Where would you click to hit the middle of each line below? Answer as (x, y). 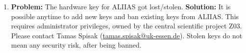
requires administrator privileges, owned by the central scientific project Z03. (126, 26)
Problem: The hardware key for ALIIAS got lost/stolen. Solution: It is (121, 6)
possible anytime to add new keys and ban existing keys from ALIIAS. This (125, 16)
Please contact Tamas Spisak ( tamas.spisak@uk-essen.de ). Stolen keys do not (127, 35)
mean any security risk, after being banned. (76, 45)
